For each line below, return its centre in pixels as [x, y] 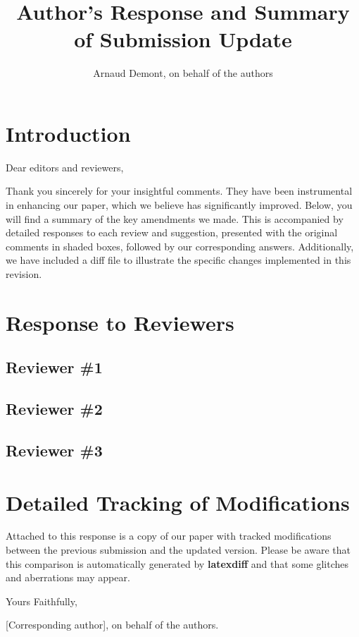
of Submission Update [183, 39]
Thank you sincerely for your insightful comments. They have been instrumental [179, 191]
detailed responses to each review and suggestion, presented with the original [172, 232]
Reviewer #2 [54, 409]
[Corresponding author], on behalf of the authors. [112, 625]
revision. [24, 274]
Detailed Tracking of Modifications [178, 502]
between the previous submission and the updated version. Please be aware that [178, 550]
